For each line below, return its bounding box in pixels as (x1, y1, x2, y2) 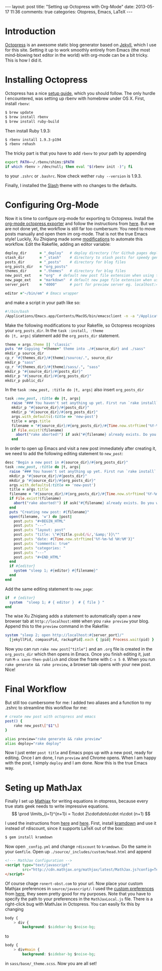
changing (5, 906, 24, 912)
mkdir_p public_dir (5, 378, 44, 383)
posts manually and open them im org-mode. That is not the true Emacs (5, 231, 148, 237)
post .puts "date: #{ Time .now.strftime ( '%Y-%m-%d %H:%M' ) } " (13, 537, 135, 541)
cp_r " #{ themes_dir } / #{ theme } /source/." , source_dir (5, 355, 113, 361)
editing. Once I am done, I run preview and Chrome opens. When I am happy (5, 755, 157, 761)
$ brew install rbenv (5, 114, 49, 119)
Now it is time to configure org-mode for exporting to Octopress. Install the (5, 215, 154, 221)
